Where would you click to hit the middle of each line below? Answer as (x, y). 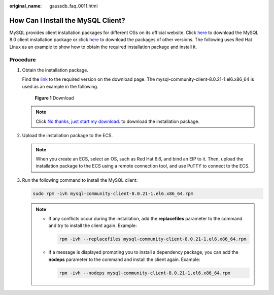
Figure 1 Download (54, 98)
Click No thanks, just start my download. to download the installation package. (118, 121)
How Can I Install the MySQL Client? (67, 20)
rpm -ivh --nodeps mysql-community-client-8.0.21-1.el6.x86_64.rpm (145, 273)
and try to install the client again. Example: (93, 225)
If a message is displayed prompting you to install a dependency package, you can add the (143, 252)
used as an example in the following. (60, 86)
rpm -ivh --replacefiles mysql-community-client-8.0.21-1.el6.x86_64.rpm (153, 239)
